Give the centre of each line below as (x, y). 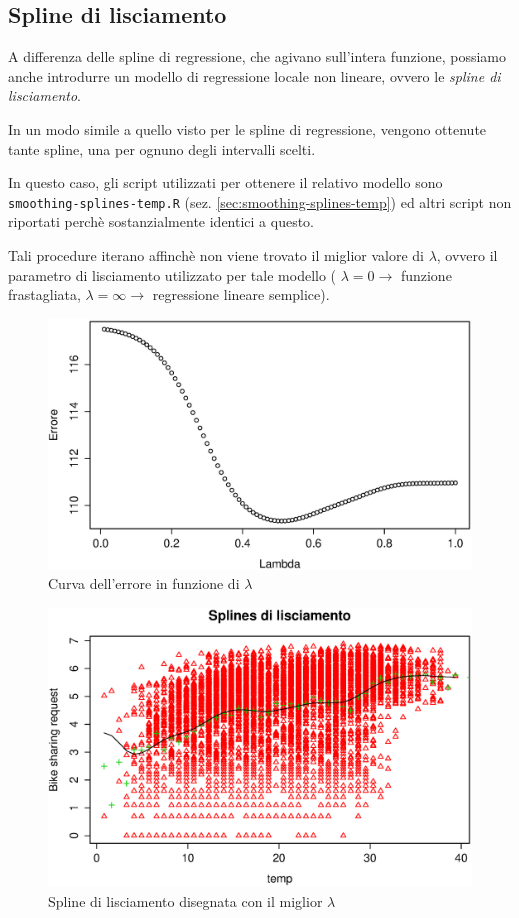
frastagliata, (44, 294)
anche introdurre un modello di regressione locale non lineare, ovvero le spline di (254, 75)
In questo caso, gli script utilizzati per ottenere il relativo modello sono (225, 182)
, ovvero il (467, 255)
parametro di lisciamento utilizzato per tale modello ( (172, 274)
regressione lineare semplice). (241, 294)
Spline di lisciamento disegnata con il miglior (185, 900)
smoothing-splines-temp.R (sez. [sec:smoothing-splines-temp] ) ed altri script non (260, 201)
